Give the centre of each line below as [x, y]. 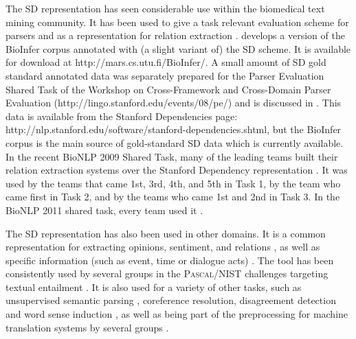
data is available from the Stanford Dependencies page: [122, 116]
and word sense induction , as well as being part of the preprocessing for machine [177, 314]
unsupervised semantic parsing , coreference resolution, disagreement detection [171, 300]
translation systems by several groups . [87, 327]
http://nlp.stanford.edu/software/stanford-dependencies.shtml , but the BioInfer [174, 129]
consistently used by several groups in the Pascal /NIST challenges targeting [167, 273]
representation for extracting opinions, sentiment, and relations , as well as [163, 247]
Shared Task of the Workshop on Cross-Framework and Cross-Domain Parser [168, 89]
